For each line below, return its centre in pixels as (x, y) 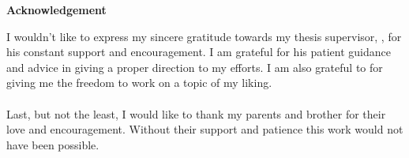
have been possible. (53, 144)
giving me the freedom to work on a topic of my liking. (139, 83)
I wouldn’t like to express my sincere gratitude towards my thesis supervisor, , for (204, 36)
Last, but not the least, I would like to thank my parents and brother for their (196, 113)
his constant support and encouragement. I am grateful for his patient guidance (199, 52)
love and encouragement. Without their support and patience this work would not (205, 129)
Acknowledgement (56, 9)
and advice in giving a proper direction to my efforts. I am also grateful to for (195, 67)
